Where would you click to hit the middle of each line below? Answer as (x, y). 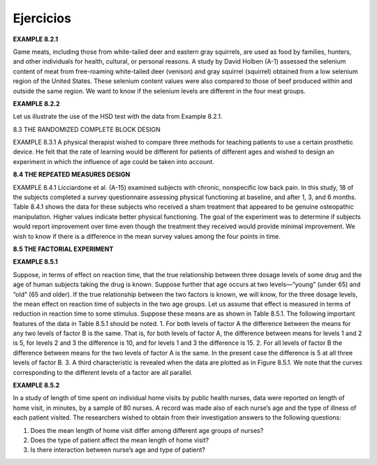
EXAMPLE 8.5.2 (36, 385)
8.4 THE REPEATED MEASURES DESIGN (72, 175)
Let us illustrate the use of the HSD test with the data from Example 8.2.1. (118, 117)
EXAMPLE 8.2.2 (36, 103)
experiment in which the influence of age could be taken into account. (113, 161)
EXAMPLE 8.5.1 (36, 262)
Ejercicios (42, 18)
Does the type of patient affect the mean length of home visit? (120, 440)
